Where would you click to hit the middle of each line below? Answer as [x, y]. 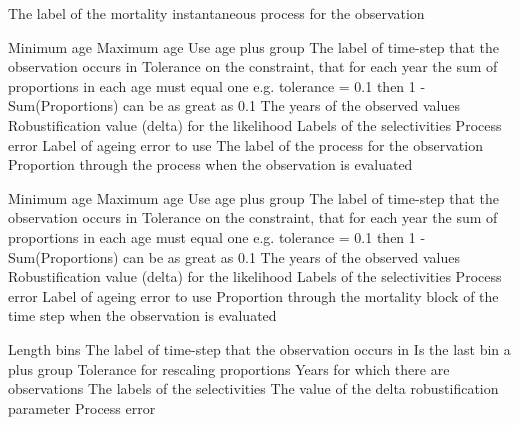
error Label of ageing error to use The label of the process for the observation [245, 144]
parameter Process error [82, 407]
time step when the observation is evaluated [142, 315]
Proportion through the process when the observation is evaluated [210, 164]
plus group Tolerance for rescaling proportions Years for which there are [229, 368]
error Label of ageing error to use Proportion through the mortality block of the [253, 295]
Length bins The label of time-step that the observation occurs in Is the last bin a [259, 348]
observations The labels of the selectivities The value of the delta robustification [253, 388]
